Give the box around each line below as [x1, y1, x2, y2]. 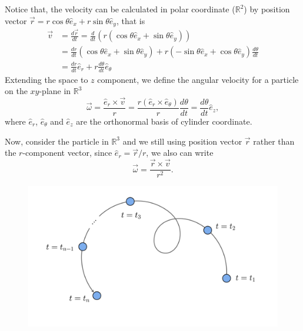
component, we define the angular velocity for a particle [97, 73, 299, 85]
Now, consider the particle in [5, 135, 109, 147]
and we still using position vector [122, 135, 242, 147]
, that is [116, 14, 145, 26]
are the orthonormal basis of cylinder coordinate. [76, 115, 252, 128]
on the [5, 85, 28, 97]
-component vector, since [22, 146, 112, 159]
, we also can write [146, 146, 214, 159]
